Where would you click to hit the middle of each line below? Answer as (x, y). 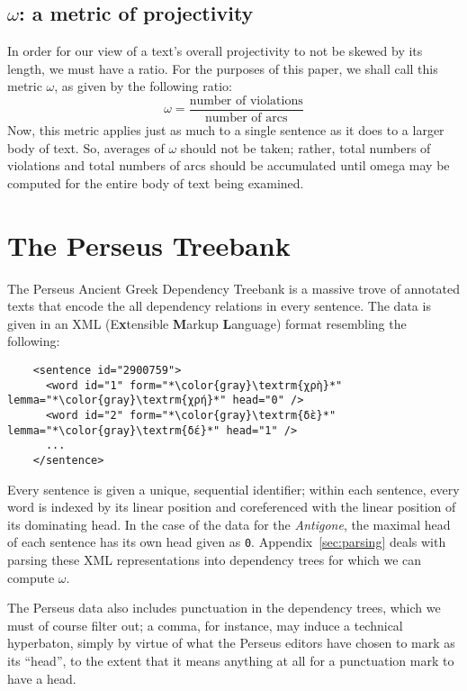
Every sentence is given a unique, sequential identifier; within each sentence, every (233, 489)
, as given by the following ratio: (143, 86)
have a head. (42, 678)
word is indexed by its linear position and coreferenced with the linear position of (232, 507)
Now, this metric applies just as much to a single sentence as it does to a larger (226, 130)
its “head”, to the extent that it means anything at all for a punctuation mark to (231, 660)
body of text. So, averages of (86, 147)
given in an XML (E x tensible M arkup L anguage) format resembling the (207, 323)
